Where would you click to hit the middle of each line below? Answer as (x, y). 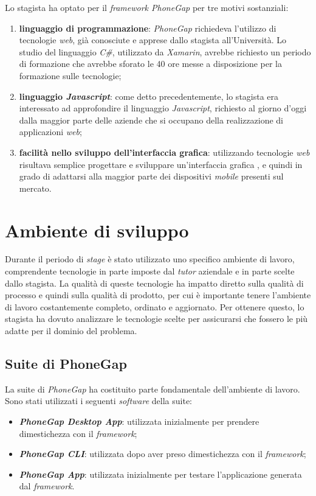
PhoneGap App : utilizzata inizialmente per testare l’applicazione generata (160, 474)
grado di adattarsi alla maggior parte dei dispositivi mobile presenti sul (151, 176)
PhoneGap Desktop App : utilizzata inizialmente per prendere (139, 421)
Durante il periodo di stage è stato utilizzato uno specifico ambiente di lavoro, (150, 259)
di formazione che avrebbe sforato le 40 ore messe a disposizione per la (150, 64)
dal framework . (47, 486)
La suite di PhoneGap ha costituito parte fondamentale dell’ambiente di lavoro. (153, 389)
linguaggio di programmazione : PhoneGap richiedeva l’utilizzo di (148, 28)
